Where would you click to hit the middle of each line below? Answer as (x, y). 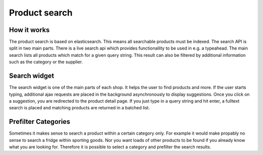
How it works (29, 30)
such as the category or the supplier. (46, 62)
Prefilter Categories (40, 122)
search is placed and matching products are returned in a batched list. (79, 108)
